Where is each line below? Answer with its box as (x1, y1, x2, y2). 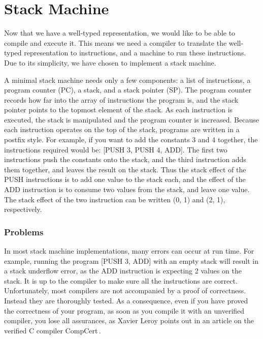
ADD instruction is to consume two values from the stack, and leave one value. (4, 184, 250, 195)
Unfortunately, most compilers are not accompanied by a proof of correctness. (4, 285, 246, 296)
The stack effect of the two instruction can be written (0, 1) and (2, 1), (4, 194, 225, 204)
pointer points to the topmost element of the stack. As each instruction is (4, 104, 233, 115)
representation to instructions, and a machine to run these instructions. (24, 47, 246, 58)
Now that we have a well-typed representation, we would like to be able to (4, 27, 236, 38)
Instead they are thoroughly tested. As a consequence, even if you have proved (4, 295, 248, 305)
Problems (4, 225, 44, 238)
